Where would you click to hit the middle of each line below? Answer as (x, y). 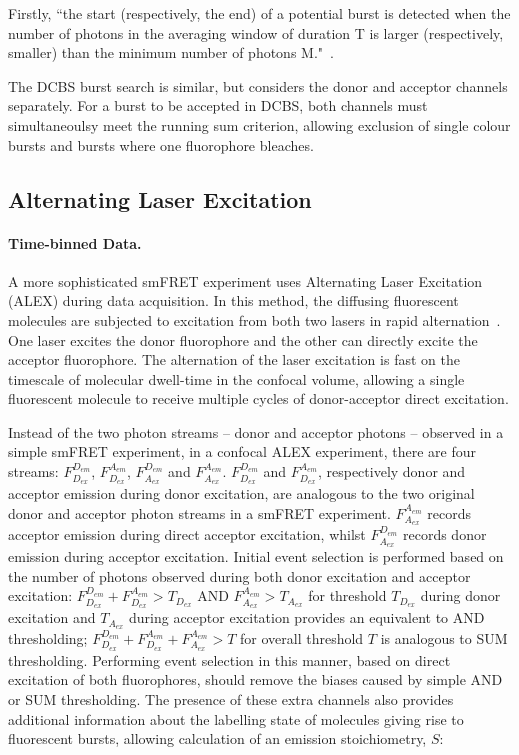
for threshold (347, 595)
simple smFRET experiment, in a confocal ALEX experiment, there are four (242, 451)
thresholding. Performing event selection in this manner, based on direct (229, 659)
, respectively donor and (391, 471)
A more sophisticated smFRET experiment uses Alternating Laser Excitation (245, 280)
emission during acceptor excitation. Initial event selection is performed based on (256, 556)
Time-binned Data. (75, 242)
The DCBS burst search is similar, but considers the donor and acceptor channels (258, 85)
